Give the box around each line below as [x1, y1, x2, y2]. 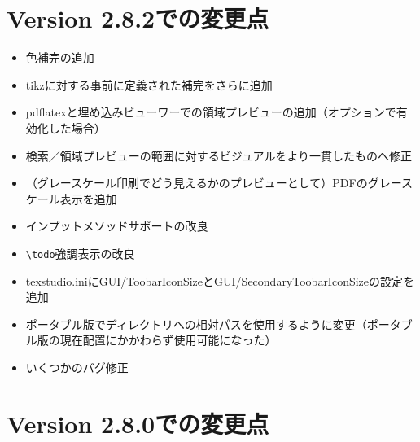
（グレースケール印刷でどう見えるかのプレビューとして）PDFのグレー [25, 174, 401, 191]
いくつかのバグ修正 [25, 358, 129, 375]
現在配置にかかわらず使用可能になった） [59, 331, 277, 348]
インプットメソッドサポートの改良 [25, 217, 208, 234]
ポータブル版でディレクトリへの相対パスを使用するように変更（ [25, 315, 367, 332]
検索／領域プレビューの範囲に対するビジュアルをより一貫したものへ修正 [25, 147, 413, 164]
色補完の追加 [25, 49, 94, 66]
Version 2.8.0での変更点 [7, 406, 269, 440]
